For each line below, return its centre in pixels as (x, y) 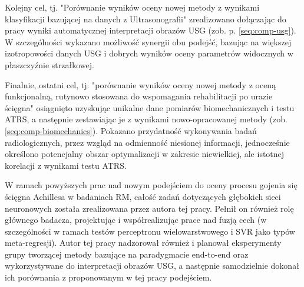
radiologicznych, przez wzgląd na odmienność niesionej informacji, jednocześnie (147, 142)
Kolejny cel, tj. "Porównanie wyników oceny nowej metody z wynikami (132, 7)
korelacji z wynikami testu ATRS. (66, 165)
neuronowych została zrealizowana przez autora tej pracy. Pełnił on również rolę (149, 208)
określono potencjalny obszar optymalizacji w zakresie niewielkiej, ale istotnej (145, 154)
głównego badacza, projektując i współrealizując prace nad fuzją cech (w (136, 220)
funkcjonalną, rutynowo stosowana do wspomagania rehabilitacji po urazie (139, 96)
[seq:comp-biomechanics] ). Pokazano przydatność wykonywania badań (131, 130)
